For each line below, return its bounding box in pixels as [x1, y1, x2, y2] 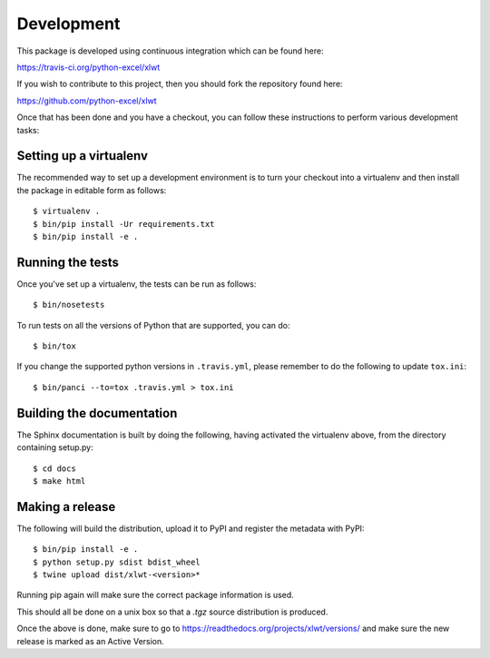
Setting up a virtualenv [16, 148, 149, 163]
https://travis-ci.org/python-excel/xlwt [16, 62, 161, 73]
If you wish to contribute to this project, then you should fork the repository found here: [16, 78, 344, 90]
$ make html [33, 476, 86, 486]
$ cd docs [33, 463, 76, 474]
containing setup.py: [16, 442, 94, 453]
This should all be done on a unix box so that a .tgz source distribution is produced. [16, 606, 328, 617]
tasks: [16, 124, 40, 135]
